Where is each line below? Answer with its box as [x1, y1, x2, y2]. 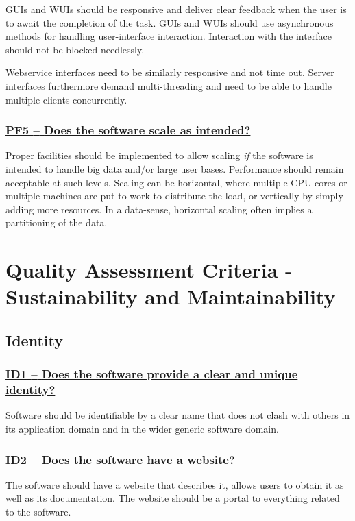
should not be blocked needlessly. [5, 42, 145, 56]
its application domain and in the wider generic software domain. [5, 422, 279, 436]
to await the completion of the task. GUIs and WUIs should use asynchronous [5, 15, 334, 29]
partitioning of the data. [5, 215, 108, 230]
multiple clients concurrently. [5, 92, 127, 106]
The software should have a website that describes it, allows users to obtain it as [5, 477, 344, 492]
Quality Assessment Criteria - [5, 256, 293, 284]
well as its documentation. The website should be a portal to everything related [5, 491, 340, 505]
